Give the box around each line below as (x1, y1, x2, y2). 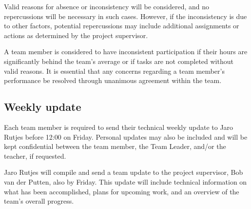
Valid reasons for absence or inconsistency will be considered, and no (4, 1, 210, 11)
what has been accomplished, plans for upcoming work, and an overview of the (4, 186, 239, 196)
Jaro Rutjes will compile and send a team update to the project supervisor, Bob (4, 167, 243, 177)
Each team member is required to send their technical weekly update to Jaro (4, 122, 233, 132)
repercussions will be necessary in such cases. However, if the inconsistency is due (4, 11, 247, 21)
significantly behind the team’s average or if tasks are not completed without (4, 56, 233, 66)
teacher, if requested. (4, 150, 66, 161)
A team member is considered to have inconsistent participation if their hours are (4, 46, 248, 57)
